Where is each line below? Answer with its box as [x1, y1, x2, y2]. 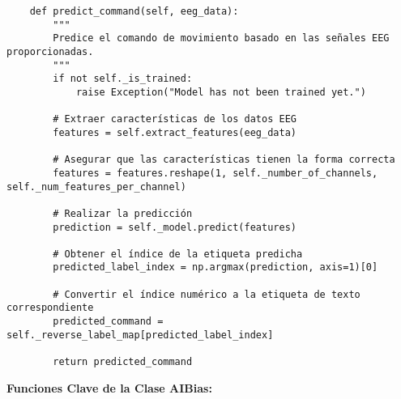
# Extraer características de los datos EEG [53, 113, 296, 125]
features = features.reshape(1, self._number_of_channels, [53, 167, 378, 179]
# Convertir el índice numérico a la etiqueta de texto [53, 288, 360, 300]
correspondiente [6, 302, 94, 314]
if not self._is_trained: [53, 73, 193, 85]
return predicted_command [53, 356, 193, 368]
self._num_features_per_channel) [6, 180, 186, 193]
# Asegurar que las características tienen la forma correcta [53, 154, 395, 166]
